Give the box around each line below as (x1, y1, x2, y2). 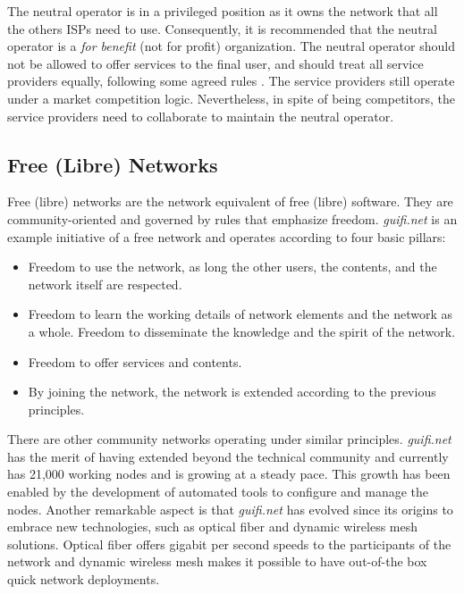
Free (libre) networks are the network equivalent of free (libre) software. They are (7, 192, 453, 211)
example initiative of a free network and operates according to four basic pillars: (7, 227, 446, 246)
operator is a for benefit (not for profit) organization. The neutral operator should (7, 37, 455, 55)
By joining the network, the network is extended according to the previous (28, 382, 436, 401)
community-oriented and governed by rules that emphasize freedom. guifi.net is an (7, 209, 458, 228)
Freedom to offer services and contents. (28, 352, 242, 371)
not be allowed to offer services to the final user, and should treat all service (7, 54, 424, 72)
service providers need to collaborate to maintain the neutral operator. (7, 106, 394, 125)
